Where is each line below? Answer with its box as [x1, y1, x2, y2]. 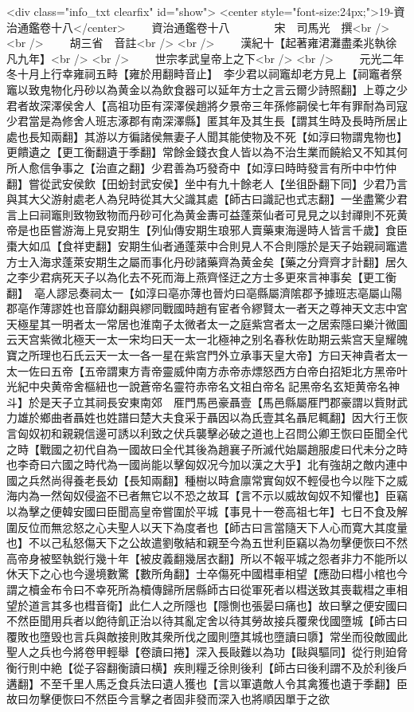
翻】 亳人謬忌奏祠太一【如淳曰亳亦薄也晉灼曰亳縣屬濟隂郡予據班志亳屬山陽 [6, 284, 402, 301]
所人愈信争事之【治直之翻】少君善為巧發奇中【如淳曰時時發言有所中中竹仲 [6, 159, 396, 175]
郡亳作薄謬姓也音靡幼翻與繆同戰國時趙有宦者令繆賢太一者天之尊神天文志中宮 [6, 300, 408, 317]
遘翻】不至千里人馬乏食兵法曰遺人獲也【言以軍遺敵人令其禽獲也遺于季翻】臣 [6, 675, 408, 691]
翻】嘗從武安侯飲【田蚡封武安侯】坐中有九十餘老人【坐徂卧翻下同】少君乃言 [6, 175, 408, 191]
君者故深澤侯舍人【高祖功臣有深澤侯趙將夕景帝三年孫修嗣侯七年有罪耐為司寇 [6, 96, 408, 113]
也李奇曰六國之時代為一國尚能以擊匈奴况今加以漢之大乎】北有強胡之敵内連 [6, 456, 396, 473]
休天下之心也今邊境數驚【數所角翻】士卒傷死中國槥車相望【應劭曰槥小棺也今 [6, 565, 408, 582]
